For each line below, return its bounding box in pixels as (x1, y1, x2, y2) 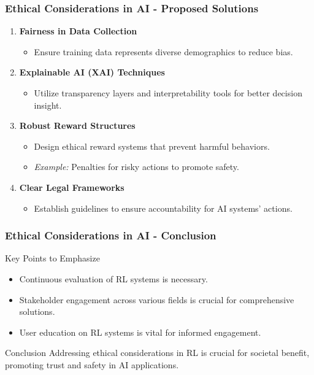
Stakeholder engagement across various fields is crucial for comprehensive (19, 293, 294, 306)
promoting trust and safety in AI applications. (5, 358, 179, 371)
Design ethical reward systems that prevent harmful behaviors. (34, 139, 270, 152)
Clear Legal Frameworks (19, 180, 124, 193)
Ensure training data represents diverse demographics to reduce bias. (34, 45, 293, 58)
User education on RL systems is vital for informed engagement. (19, 325, 261, 338)
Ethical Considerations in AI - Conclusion (5, 228, 216, 243)
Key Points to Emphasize (5, 252, 100, 265)
